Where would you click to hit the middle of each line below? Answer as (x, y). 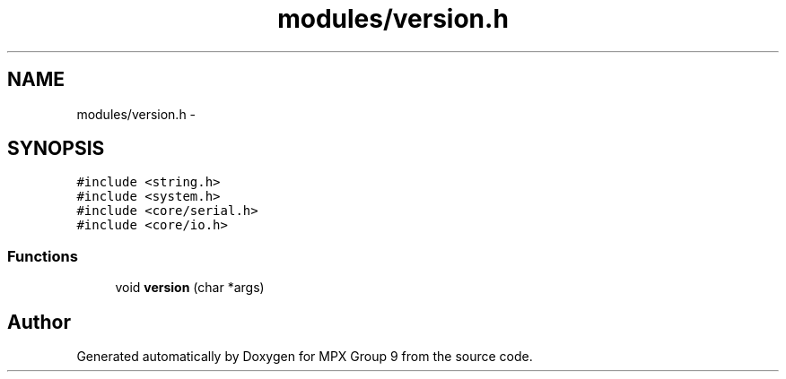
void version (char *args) (190, 288)
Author (39, 322)
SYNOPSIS (56, 149)
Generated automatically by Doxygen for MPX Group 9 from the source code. (305, 357)
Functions (43, 256)
